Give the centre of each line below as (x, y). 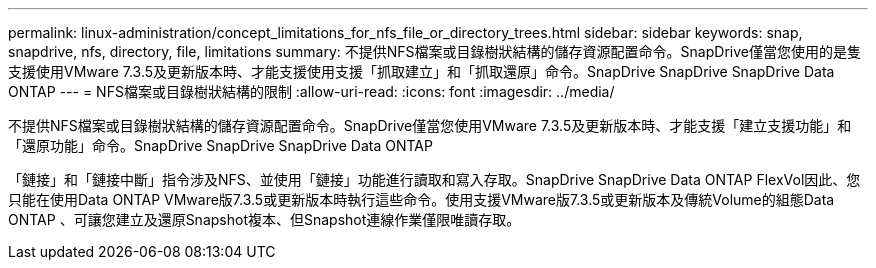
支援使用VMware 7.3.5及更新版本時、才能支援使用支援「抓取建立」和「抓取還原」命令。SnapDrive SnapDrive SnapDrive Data (421, 71)
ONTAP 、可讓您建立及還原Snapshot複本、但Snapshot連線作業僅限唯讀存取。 (264, 219)
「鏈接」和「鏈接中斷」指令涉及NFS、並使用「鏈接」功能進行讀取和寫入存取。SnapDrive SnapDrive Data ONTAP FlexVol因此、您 (434, 179)
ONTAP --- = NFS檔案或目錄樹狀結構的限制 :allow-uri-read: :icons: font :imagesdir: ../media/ (311, 91)
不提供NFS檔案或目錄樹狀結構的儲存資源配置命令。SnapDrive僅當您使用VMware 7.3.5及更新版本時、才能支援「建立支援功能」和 (430, 125)
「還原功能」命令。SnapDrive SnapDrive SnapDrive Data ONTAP (220, 145)
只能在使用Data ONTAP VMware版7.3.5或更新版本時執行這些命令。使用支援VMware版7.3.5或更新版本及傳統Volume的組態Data (421, 199)
